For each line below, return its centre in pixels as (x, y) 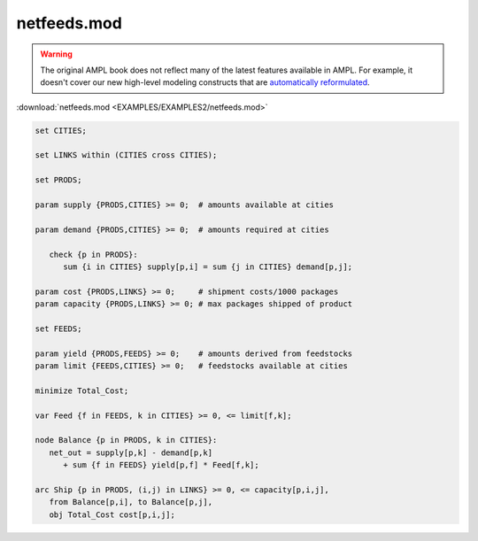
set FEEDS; (58, 328)
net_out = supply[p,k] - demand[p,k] (131, 452)
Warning (56, 54)
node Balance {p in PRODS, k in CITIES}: (126, 440)
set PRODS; (58, 180)
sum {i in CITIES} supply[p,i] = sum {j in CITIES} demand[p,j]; (208, 267)
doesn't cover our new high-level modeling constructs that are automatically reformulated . (205, 82)
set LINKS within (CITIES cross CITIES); (126, 155)
